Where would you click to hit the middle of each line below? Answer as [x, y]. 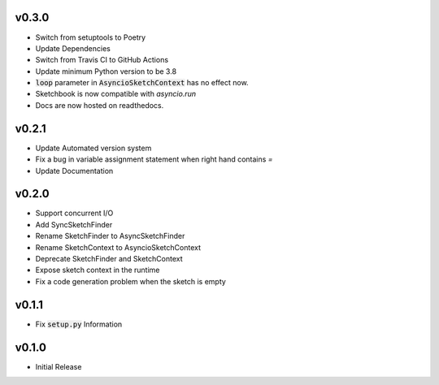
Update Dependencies [73, 48]
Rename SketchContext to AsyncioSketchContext [118, 247]
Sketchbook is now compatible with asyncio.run [116, 94]
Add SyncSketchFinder [74, 224]
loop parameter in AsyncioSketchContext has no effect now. [142, 83]
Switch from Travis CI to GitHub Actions [102, 60]
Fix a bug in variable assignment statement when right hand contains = [154, 159]
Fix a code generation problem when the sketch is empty [131, 281]
